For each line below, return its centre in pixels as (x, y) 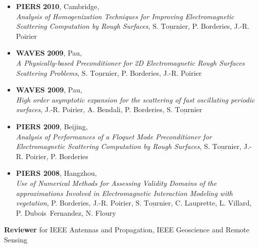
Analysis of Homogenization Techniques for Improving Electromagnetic (125, 16)
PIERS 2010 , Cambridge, (58, 6)
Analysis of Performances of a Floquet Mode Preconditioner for (114, 136)
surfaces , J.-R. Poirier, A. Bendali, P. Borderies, (90, 109)
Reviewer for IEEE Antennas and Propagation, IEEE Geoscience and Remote (127, 230)
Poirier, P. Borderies (57, 156)
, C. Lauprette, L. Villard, (211, 203)
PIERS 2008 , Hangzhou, (56, 173)
